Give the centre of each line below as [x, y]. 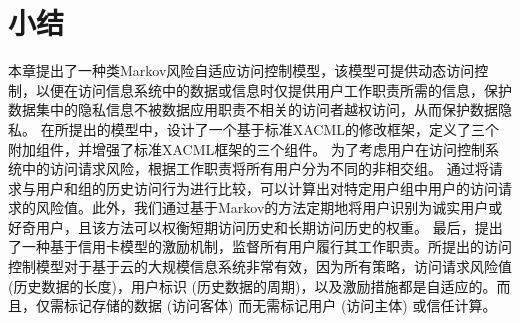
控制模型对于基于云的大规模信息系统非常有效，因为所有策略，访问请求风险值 [260, 266]
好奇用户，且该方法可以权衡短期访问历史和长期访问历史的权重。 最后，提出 [255, 226]
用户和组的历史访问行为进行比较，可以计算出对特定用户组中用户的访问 [266, 187]
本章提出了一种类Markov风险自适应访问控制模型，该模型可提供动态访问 [241, 70]
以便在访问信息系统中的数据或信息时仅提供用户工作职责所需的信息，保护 [273, 89]
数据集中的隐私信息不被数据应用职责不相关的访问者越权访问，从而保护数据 [253, 109]
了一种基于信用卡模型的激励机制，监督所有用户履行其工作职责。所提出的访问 [260, 246]
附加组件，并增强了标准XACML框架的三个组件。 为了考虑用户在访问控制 [246, 148]
